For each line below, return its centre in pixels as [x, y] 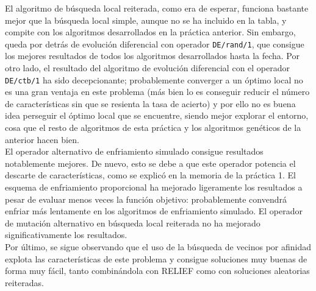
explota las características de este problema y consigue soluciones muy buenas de [156, 258]
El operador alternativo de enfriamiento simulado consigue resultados [134, 151]
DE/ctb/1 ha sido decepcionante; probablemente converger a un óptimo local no [154, 79]
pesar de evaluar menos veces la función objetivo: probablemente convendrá [146, 199]
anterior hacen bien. [42, 139]
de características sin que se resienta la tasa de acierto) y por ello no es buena [150, 103]
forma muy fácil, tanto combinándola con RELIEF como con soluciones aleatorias [157, 271]
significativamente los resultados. [66, 235]
